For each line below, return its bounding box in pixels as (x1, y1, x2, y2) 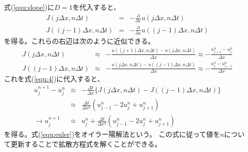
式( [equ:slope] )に (4, 2, 54, 12)
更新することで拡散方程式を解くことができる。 (10, 138, 162, 149)
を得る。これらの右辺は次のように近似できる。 (4, 36, 155, 46)
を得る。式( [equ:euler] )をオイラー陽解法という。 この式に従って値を (4, 129, 220, 139)
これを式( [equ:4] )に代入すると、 (4, 74, 104, 84)
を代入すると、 (73, 2, 121, 12)
